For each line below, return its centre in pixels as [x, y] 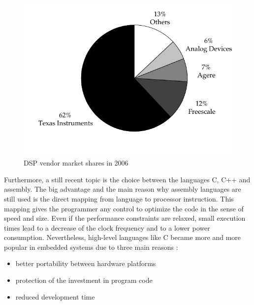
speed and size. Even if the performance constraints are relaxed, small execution [125, 218]
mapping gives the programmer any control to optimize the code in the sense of [124, 208]
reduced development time [55, 296]
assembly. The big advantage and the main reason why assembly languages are [123, 189]
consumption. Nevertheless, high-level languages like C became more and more [123, 237]
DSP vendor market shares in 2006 [76, 163]
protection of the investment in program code [84, 280]
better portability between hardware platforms [86, 263]
